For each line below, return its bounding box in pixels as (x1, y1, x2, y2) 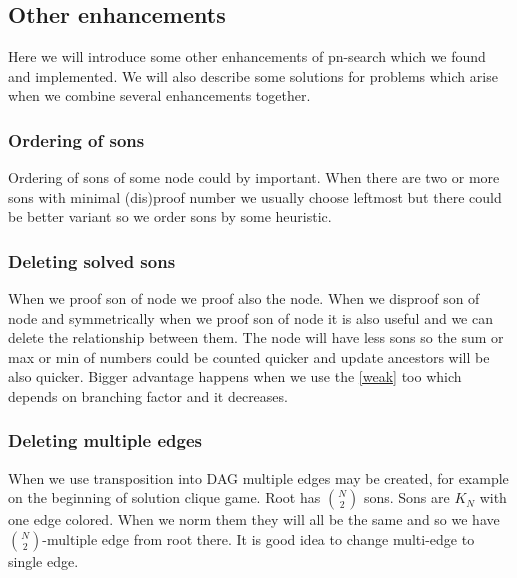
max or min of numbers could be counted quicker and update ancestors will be (8, 346, 490, 367)
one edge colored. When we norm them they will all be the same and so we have (8, 509, 500, 530)
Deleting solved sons (8, 248, 176, 273)
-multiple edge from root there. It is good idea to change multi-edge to (42, 528, 475, 549)
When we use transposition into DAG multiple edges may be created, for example (8, 467, 509, 488)
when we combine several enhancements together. (8, 85, 311, 106)
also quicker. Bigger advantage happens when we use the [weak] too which (8, 366, 462, 387)
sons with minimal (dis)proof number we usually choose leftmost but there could (8, 186, 502, 207)
